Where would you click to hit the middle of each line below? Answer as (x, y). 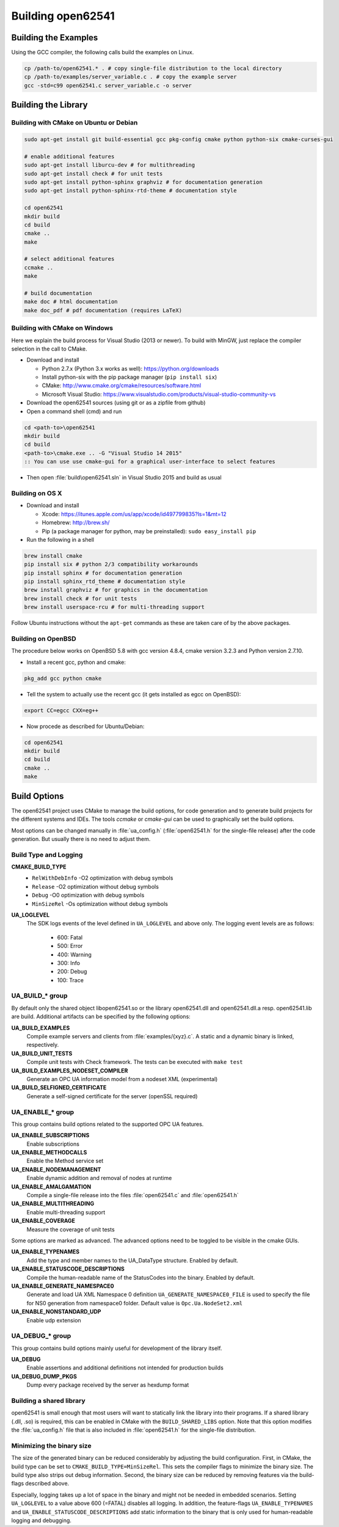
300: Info (69, 963)
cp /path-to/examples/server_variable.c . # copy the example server (130, 77)
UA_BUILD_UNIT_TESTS (42, 1053)
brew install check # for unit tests (81, 598)
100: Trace (70, 980)
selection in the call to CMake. (49, 349)
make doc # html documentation (71, 302)
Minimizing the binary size (51, 1446)
